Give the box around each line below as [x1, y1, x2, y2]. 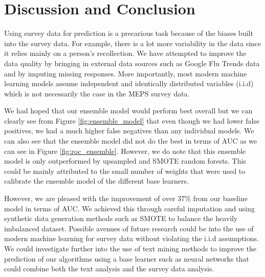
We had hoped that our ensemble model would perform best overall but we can [4, 105, 253, 116]
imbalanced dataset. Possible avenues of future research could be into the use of [4, 223, 254, 233]
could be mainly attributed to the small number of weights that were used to [4, 165, 246, 176]
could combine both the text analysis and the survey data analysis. [4, 263, 214, 274]
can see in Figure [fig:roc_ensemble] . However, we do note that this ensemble [4, 145, 246, 156]
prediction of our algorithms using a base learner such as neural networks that [4, 253, 249, 264]
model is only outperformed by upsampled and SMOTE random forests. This [4, 155, 246, 166]
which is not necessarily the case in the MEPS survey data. [4, 88, 190, 98]
